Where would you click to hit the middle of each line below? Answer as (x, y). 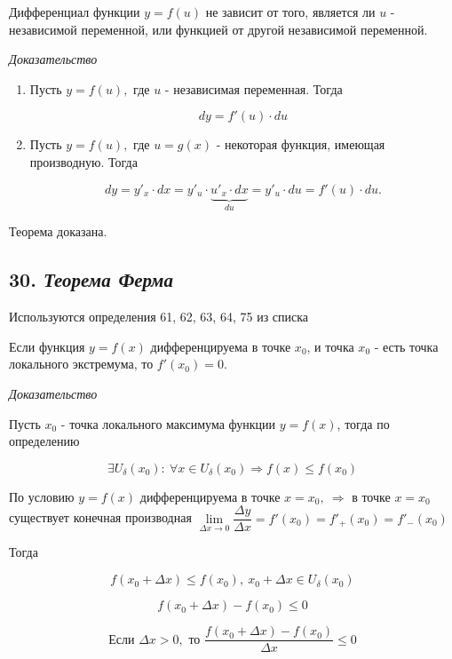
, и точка (330, 346)
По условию (42, 496)
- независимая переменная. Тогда (254, 88)
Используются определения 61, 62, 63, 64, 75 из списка (159, 317)
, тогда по (363, 423)
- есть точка (406, 346)
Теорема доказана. (58, 231)
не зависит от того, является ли (290, 12)
